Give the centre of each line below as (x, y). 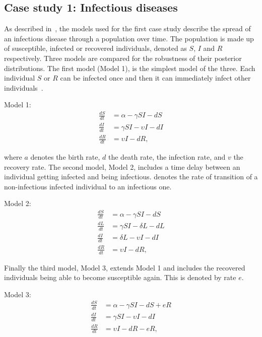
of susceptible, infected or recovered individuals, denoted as (95, 48)
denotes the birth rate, (65, 157)
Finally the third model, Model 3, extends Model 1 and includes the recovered (125, 267)
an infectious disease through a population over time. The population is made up (129, 38)
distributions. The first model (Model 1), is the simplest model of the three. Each (130, 68)
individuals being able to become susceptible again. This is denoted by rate (120, 277)
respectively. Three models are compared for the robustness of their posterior (123, 58)
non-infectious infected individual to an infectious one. (88, 186)
